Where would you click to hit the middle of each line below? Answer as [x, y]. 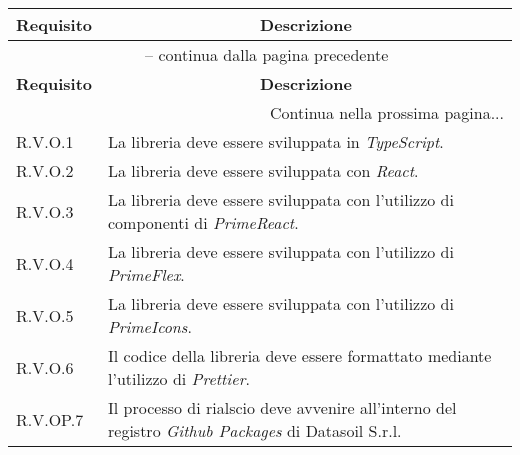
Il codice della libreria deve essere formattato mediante [300, 355]
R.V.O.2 [45, 170]
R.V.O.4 [45, 263]
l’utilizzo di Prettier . [179, 378]
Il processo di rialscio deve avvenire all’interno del [282, 407]
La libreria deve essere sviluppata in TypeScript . [276, 141]
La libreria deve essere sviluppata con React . [263, 170]
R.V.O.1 [45, 141]
